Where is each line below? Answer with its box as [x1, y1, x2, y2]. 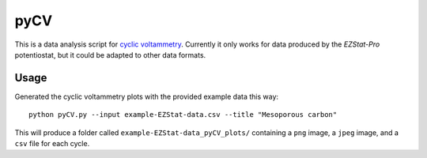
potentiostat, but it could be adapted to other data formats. [14, 50, 206, 59]
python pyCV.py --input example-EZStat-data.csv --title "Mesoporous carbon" [28, 111, 338, 119]
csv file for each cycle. [14, 139, 90, 149]
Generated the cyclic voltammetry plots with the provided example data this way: [14, 92, 279, 101]
